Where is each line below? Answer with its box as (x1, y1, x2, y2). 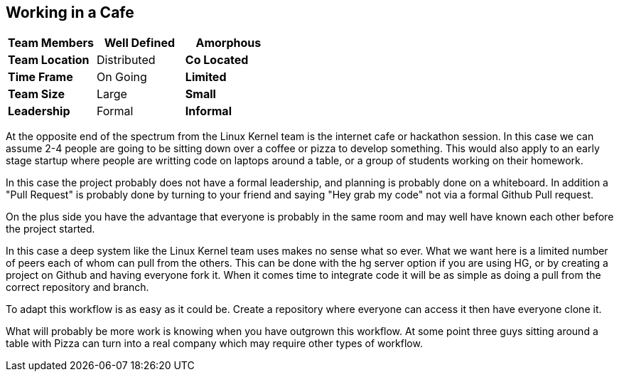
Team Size (8, 87, 65, 102)
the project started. (6, 223, 95, 235)
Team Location (8, 53, 90, 68)
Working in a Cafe (6, 4, 134, 21)
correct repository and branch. (6, 281, 149, 294)
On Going (96, 70, 147, 85)
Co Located (185, 53, 249, 68)
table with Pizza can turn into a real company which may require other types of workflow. (6, 337, 423, 350)
